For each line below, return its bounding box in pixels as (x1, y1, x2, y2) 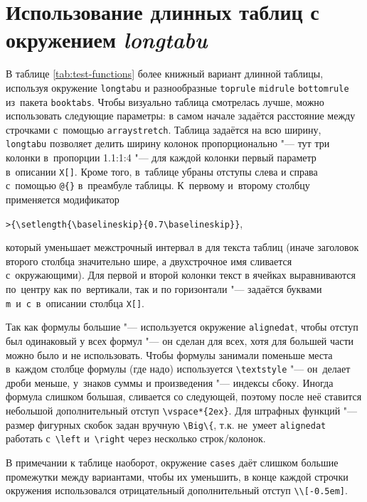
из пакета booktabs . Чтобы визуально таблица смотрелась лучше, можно (6, 94, 324, 109)
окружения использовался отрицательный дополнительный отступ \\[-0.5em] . (6, 483, 348, 498)
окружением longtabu (6, 25, 208, 55)
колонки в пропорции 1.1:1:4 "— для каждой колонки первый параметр (6, 150, 317, 165)
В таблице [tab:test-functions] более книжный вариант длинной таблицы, (6, 66, 324, 81)
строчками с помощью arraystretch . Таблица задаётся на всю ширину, (6, 122, 321, 137)
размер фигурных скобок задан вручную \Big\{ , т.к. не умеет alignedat (6, 417, 326, 432)
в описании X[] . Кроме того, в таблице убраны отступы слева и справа (6, 164, 318, 178)
